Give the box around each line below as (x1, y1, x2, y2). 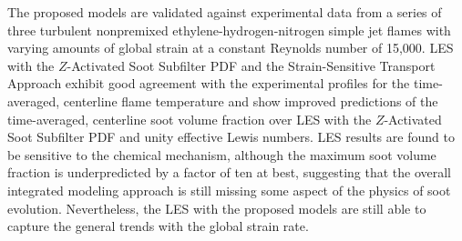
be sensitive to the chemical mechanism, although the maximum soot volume (7, 145, 436, 164)
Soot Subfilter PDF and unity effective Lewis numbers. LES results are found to (7, 127, 455, 146)
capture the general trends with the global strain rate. (7, 216, 309, 236)
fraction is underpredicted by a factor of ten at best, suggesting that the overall (7, 163, 452, 182)
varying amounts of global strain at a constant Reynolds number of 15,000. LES (7, 38, 454, 57)
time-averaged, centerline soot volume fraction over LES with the (7, 109, 372, 128)
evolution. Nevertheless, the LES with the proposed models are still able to (7, 198, 426, 217)
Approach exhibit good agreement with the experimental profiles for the (7, 74, 410, 93)
